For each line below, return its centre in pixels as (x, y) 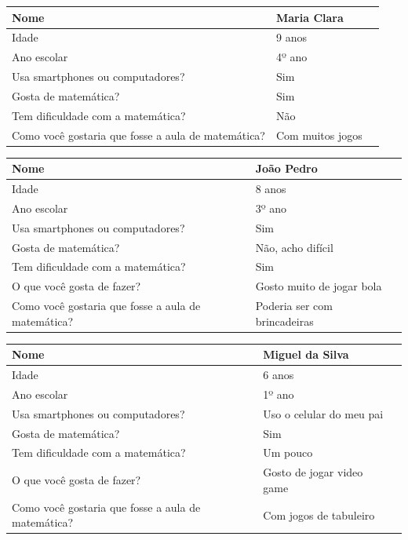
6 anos (279, 375)
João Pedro (286, 168)
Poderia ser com (294, 306)
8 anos (271, 188)
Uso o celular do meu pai (323, 413)
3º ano (271, 208)
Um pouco (288, 452)
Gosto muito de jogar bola (319, 286)
